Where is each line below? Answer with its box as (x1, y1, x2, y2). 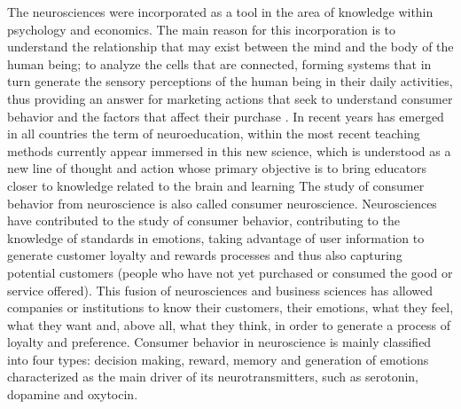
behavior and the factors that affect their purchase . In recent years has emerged (7, 106, 444, 125)
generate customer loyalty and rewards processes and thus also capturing (7, 246, 402, 264)
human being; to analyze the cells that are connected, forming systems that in (7, 54, 432, 73)
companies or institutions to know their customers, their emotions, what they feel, (7, 298, 454, 317)
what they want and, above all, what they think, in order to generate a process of (7, 315, 451, 334)
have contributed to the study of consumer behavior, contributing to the (7, 211, 400, 230)
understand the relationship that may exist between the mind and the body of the (7, 37, 454, 56)
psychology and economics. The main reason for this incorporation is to (7, 20, 396, 38)
